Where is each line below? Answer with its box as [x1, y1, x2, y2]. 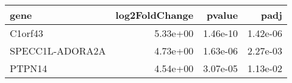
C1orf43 [10, 26, 43, 40]
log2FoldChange [115, 8, 194, 22]
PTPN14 [10, 61, 48, 75]
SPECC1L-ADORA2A [10, 44, 106, 58]
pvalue [206, 8, 238, 22]
